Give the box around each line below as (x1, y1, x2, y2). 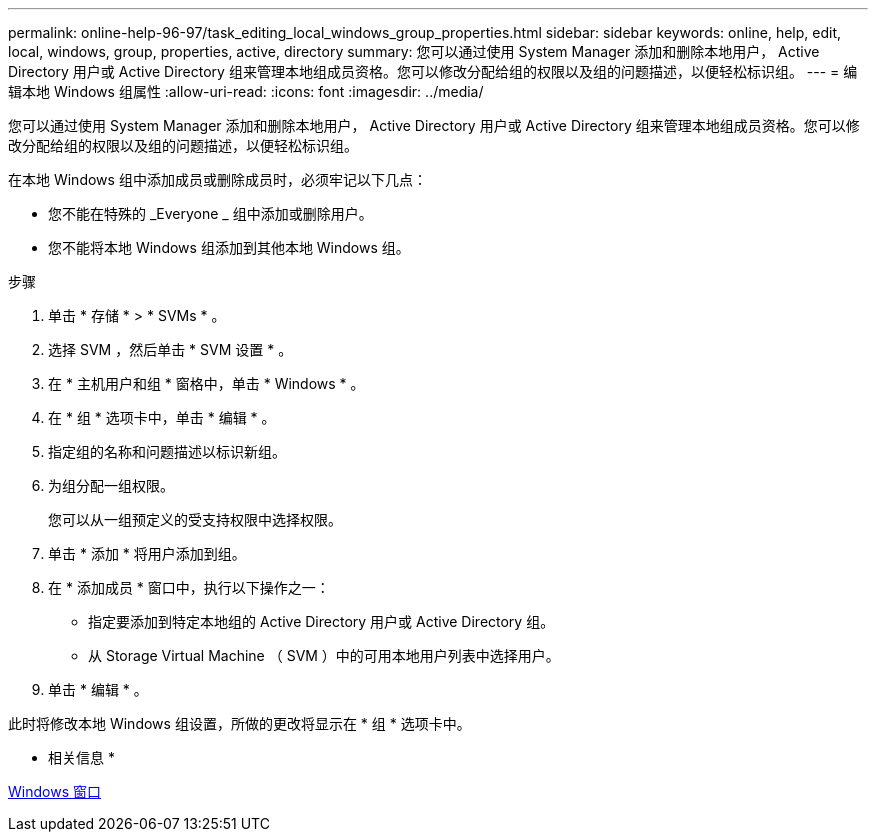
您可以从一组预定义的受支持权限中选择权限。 (48, 511, 342, 528)
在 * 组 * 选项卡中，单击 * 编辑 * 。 (48, 409, 276, 426)
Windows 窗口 (8, 783, 101, 800)
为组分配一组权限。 (48, 477, 174, 494)
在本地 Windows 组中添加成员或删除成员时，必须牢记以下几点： (8, 171, 427, 188)
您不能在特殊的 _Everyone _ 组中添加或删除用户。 (48, 205, 373, 222)
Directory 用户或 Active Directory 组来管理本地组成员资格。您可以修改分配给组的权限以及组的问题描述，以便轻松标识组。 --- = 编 (8, 63, 858, 80)
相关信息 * (48, 749, 115, 766)
